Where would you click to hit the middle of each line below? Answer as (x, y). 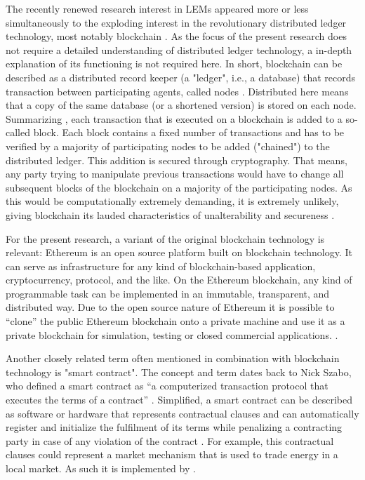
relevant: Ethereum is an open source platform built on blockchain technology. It (179, 252)
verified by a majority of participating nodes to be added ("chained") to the (168, 146)
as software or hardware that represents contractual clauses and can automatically (182, 413)
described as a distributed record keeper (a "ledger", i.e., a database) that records (181, 77)
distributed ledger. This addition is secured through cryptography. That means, (177, 160)
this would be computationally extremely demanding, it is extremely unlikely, (172, 201)
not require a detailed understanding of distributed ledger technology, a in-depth (179, 49)
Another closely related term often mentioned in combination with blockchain (173, 358)
